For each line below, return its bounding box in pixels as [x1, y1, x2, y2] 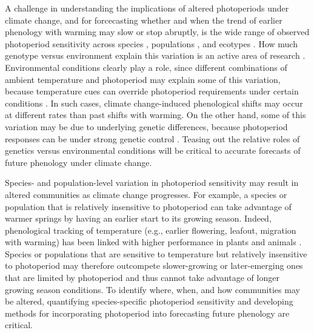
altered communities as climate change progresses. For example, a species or [5, 188, 287, 200]
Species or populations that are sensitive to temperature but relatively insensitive [5, 247, 307, 260]
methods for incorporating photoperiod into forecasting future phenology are [5, 306, 290, 319]
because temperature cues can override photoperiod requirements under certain [5, 85, 299, 97]
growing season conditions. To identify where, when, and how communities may [5, 283, 300, 295]
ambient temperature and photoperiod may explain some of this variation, [5, 73, 281, 85]
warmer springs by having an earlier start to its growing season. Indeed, [5, 212, 272, 225]
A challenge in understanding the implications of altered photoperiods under [5, 2, 289, 14]
